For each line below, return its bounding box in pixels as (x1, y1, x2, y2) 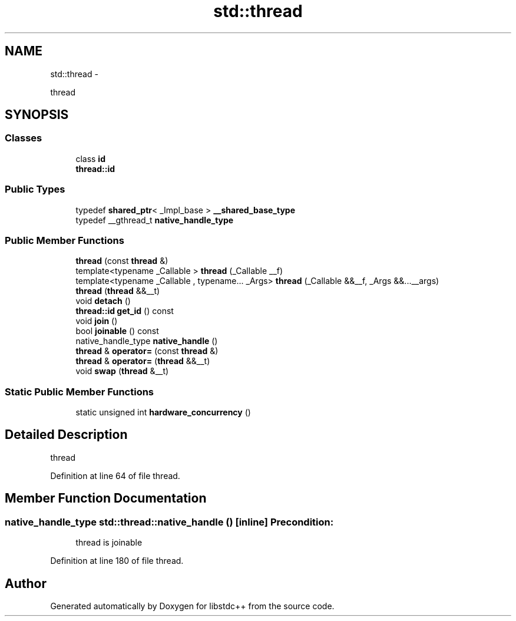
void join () (75, 316, 118, 326)
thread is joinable (75, 537, 143, 548)
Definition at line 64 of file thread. (50, 470, 180, 481)
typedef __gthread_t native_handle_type (75, 214, 234, 225)
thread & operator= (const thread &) (75, 346, 219, 356)
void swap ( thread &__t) (75, 366, 169, 376)
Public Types (5, 183, 65, 196)
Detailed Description (5, 427, 128, 442)
